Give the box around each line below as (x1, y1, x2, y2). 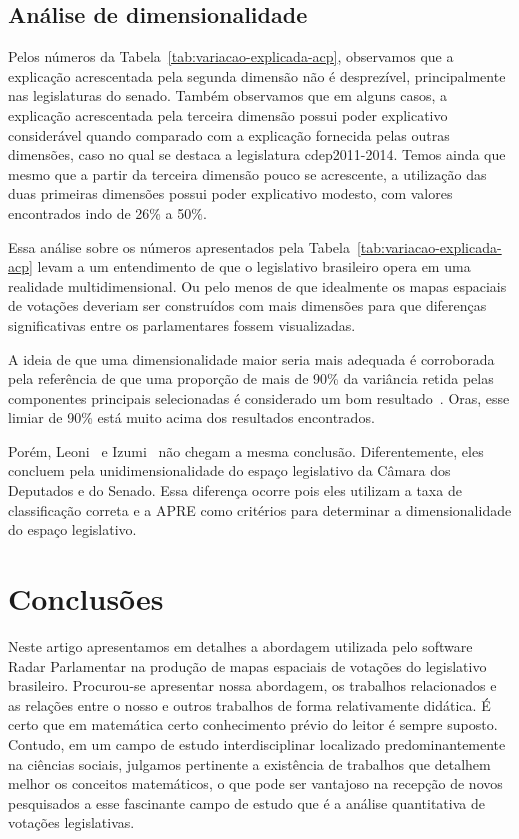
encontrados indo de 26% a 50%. (8, 202, 207, 223)
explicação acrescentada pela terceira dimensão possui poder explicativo (8, 104, 448, 125)
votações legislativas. (8, 812, 135, 833)
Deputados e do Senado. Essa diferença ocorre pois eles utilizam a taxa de (8, 480, 462, 501)
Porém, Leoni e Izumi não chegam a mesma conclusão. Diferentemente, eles (8, 440, 484, 461)
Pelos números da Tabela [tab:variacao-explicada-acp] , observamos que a (8, 46, 454, 67)
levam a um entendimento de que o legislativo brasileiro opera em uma (37, 256, 471, 277)
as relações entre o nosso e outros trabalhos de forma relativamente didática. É (8, 694, 491, 715)
